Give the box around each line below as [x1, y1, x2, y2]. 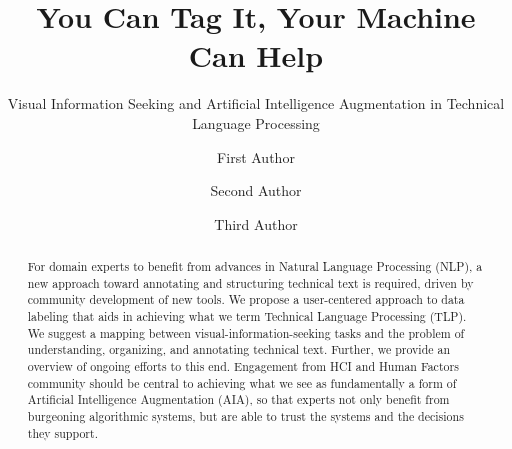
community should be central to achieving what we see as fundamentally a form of [27, 374, 457, 391]
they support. [27, 424, 98, 441]
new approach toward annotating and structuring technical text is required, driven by [27, 274, 474, 291]
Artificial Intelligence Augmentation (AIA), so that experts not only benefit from [27, 391, 450, 408]
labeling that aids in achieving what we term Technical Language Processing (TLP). [27, 308, 467, 325]
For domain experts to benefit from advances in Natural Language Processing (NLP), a [27, 258, 483, 275]
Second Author [210, 180, 302, 201]
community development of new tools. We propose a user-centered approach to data [27, 291, 465, 308]
